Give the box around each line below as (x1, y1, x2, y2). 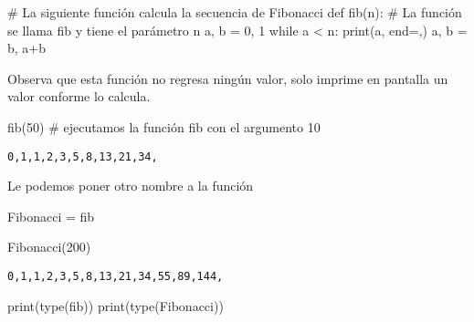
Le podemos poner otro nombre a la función (7, 176, 254, 195)
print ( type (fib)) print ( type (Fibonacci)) (7, 296, 224, 315)
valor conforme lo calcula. (7, 87, 151, 106)
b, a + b (7, 38, 47, 57)
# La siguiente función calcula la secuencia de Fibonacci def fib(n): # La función (7, 3, 462, 21)
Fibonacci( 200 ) (7, 237, 91, 256)
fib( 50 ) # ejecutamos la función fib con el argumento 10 (7, 117, 321, 136)
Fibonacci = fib (7, 206, 95, 225)
